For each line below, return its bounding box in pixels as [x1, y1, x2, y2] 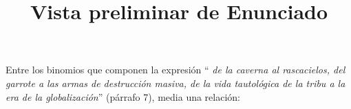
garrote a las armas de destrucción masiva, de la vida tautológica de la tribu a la [6, 75, 345, 90]
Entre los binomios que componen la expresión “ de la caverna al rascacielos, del [6, 62, 345, 77]
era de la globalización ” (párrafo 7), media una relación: [6, 89, 240, 104]
